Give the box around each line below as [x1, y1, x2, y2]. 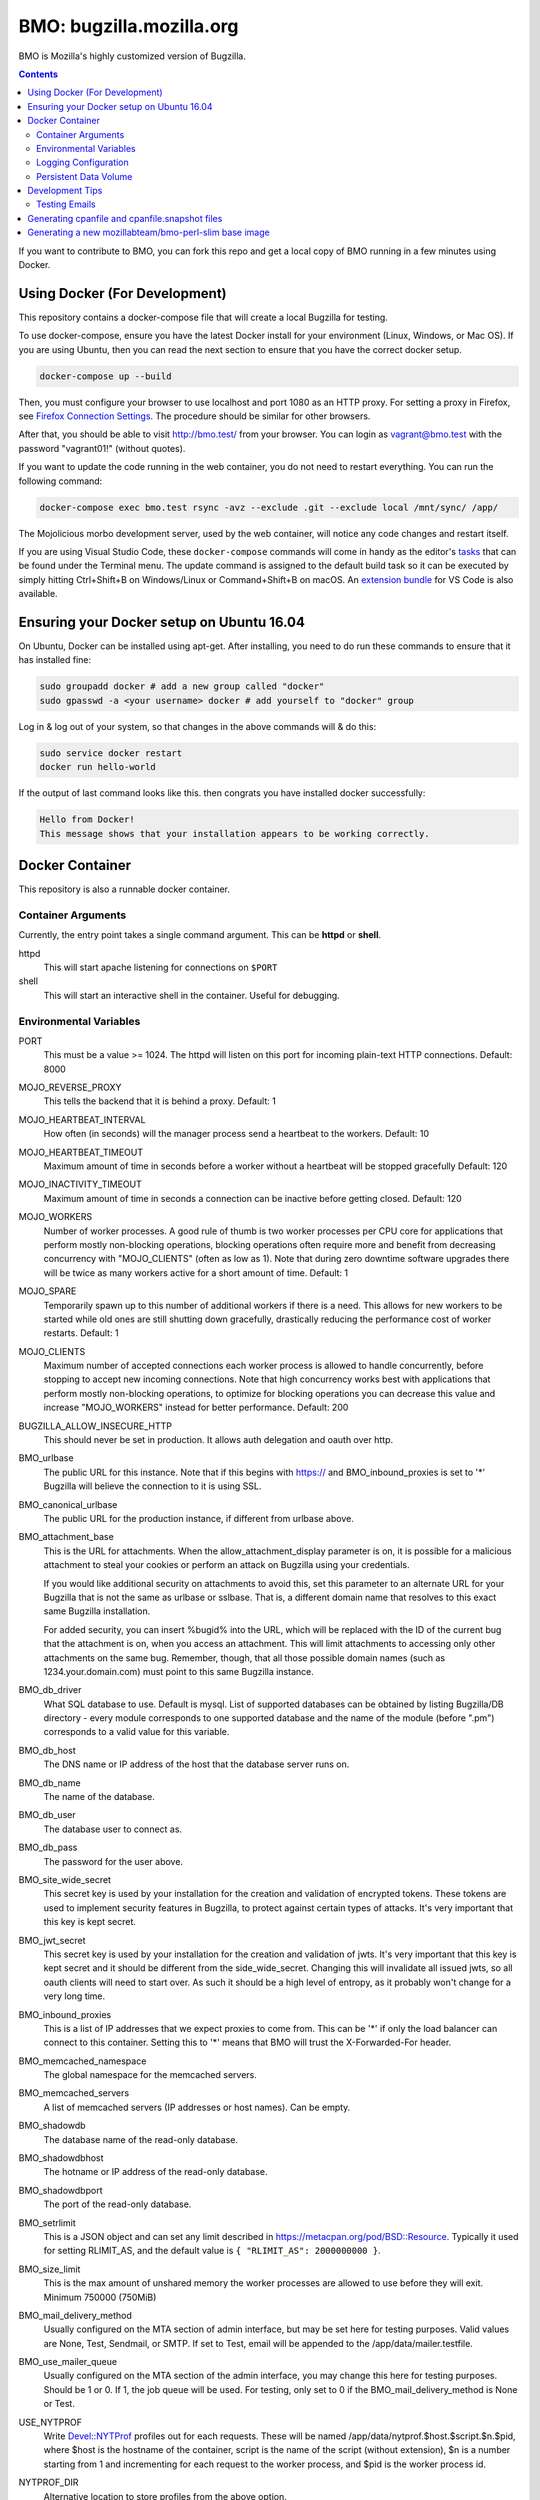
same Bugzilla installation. [43, 1605, 151, 1617]
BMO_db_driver [18, 1684, 82, 1696]
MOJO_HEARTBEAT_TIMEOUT [18, 1146, 144, 1158]
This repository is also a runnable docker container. [18, 883, 230, 895]
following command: [18, 475, 103, 487]
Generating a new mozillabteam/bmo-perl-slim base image [27, 226, 270, 239]
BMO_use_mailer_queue [18, 2356, 118, 2368]
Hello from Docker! [39, 814, 135, 825]
